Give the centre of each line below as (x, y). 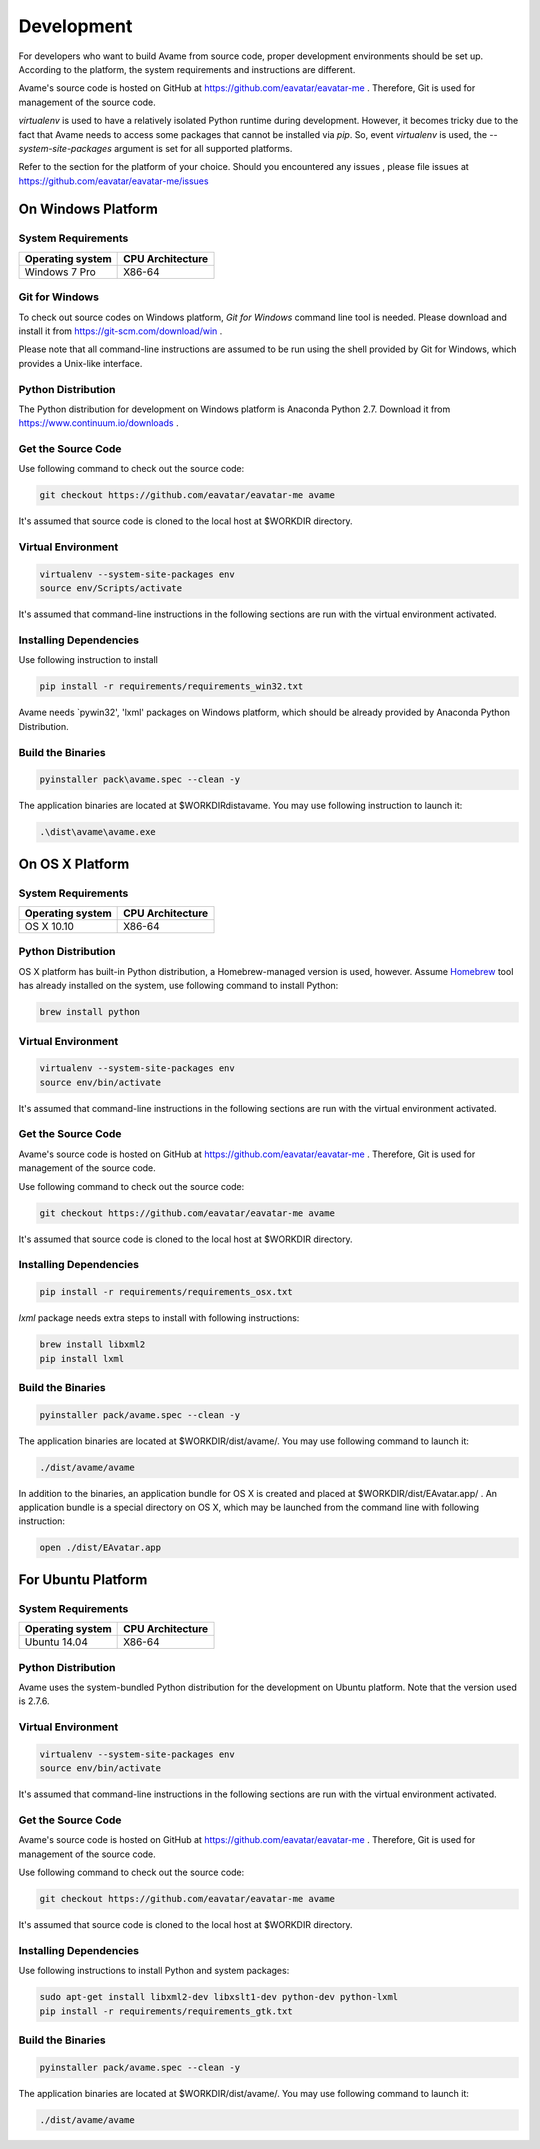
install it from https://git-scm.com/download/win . (120, 331)
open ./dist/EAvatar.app (100, 1548)
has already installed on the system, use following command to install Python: (178, 986)
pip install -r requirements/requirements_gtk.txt (166, 2011)
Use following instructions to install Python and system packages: (154, 1971)
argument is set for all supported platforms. (203, 148)
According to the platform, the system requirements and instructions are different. (187, 69)
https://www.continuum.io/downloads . (98, 423)
